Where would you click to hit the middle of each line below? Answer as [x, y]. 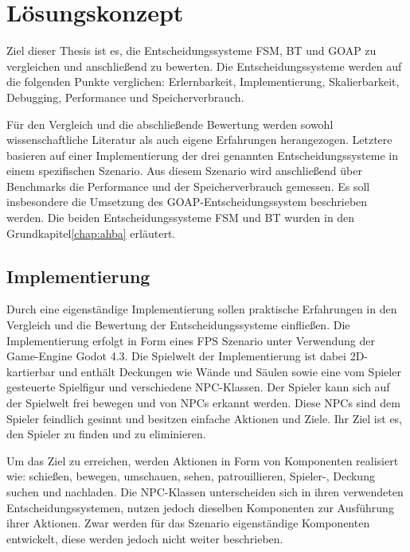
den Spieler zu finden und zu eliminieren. [106, 434]
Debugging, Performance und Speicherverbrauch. [125, 97]
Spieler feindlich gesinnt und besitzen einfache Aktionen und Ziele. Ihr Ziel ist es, [205, 418]
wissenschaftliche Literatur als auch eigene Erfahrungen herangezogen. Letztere [199, 140]
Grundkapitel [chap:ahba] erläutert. [91, 233]
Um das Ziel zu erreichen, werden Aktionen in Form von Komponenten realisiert [203, 460]
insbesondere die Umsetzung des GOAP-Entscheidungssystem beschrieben [187, 202]
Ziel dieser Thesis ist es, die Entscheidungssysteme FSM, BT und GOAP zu [191, 51]
